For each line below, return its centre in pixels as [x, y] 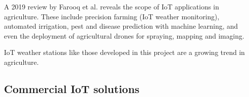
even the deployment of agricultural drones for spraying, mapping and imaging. [124, 35]
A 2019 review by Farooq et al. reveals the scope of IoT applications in [112, 6]
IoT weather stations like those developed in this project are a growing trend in [124, 52]
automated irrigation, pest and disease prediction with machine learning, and [121, 26]
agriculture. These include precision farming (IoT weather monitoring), [112, 16]
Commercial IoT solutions [72, 88]
